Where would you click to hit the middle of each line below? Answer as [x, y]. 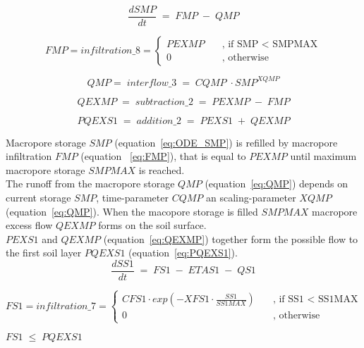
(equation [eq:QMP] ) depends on [276, 184]
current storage [38, 197]
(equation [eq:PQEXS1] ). [183, 253]
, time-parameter [132, 197]
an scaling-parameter [251, 197]
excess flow [29, 225]
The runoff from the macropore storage [90, 184]
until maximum [323, 156]
